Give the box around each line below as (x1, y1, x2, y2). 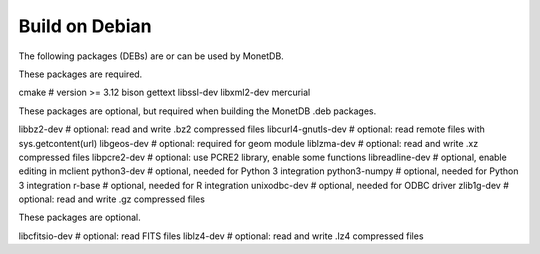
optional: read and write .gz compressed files (18, 193, 205, 205)
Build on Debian (18, 15, 152, 37)
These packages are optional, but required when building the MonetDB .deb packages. (18, 105, 377, 117)
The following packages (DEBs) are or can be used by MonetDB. (18, 50, 284, 62)
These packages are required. (18, 68, 143, 80)
